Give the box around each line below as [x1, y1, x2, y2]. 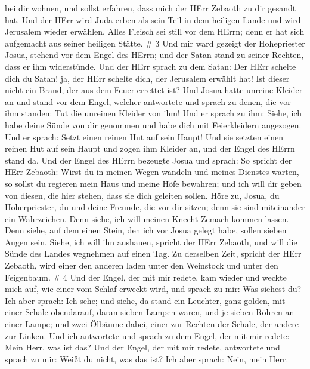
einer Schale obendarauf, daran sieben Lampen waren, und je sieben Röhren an [5, 306, 294, 318]
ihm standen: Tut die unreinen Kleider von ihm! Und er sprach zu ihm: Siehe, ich [5, 107, 302, 119]
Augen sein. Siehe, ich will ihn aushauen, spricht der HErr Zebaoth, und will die [5, 235, 297, 248]
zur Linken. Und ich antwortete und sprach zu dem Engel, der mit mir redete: [5, 329, 290, 342]
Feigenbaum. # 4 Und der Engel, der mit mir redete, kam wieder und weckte [5, 270, 287, 283]
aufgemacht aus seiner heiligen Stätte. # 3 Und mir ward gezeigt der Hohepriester [5, 36, 305, 49]
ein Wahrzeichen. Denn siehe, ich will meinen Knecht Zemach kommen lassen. [5, 212, 289, 225]
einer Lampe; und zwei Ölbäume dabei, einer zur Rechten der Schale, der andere [5, 318, 299, 330]
